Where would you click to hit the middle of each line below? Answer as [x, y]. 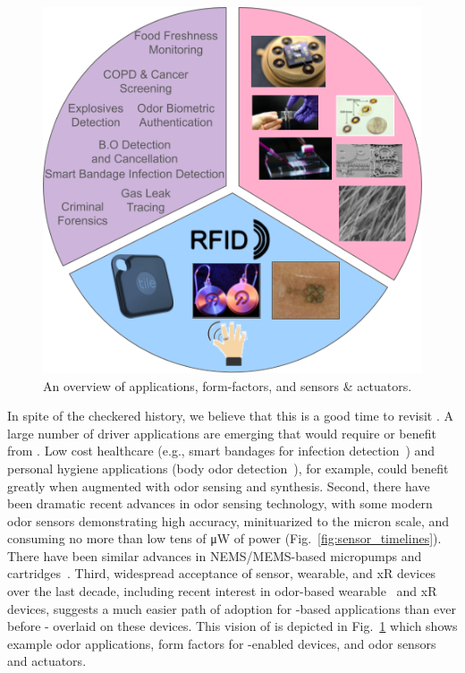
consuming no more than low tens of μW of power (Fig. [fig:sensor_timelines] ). [224, 538]
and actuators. [47, 661]
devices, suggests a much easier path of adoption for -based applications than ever [232, 608]
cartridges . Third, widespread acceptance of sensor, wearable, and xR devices [222, 573]
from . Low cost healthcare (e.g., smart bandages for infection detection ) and [221, 451]
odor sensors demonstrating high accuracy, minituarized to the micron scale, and [228, 520]
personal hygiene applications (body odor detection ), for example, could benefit [228, 468]
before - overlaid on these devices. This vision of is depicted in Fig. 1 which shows [232, 626]
